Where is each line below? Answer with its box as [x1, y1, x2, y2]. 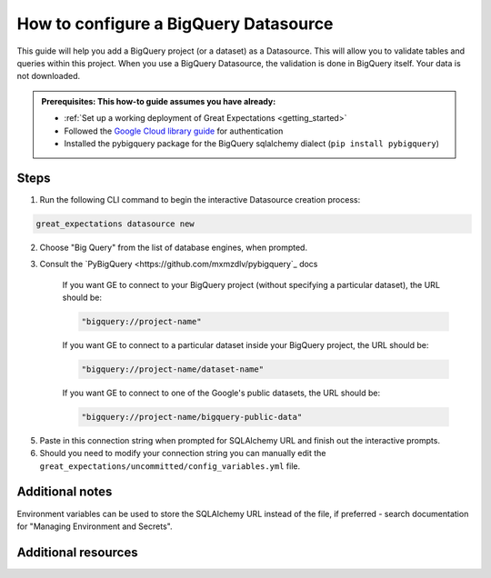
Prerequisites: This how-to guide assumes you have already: [41, 95, 276, 106]
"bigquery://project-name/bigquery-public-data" [81, 412, 303, 422]
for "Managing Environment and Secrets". [16, 521, 173, 532]
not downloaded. [16, 71, 81, 82]
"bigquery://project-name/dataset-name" [81, 364, 264, 374]
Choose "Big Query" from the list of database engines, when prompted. [39, 242, 308, 253]
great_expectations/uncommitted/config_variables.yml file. [39, 460, 300, 472]
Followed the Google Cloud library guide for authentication [64, 125, 284, 136]
